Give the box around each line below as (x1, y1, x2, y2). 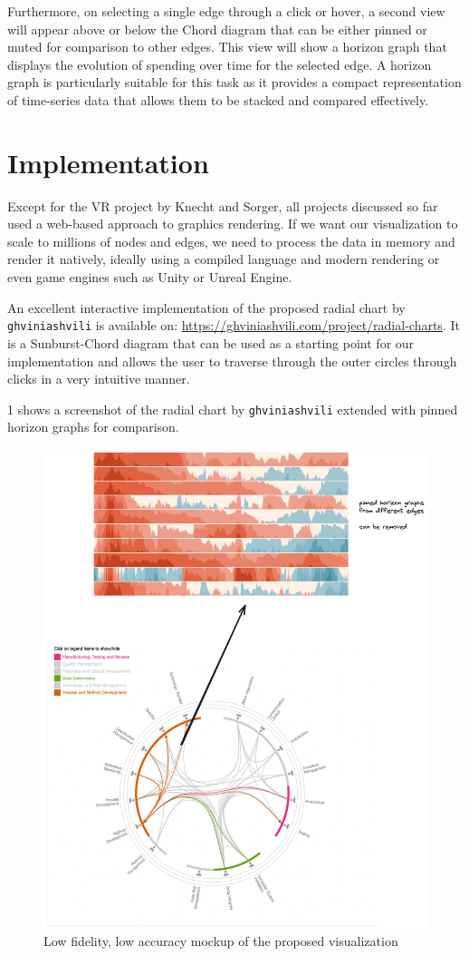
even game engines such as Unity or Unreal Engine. (7, 268, 292, 287)
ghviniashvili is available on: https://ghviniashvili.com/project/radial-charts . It (7, 316, 460, 335)
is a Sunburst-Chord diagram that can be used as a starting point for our (7, 333, 415, 352)
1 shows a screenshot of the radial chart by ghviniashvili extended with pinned (7, 399, 458, 418)
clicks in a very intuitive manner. (7, 369, 190, 388)
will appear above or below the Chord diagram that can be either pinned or (7, 19, 427, 38)
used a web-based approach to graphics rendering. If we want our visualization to (7, 214, 458, 233)
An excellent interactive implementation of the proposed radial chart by (7, 298, 406, 317)
